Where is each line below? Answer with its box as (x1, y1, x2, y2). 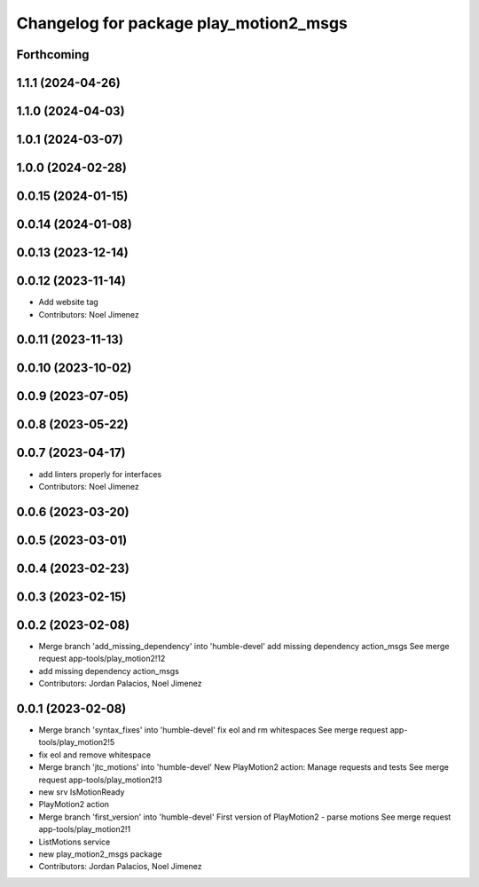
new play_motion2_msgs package (38, 848, 162, 860)
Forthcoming (16, 47, 90, 62)
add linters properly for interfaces (38, 468, 162, 479)
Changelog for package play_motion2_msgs (16, 13, 348, 33)
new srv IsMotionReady (38, 786, 125, 797)
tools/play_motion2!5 (38, 737, 115, 748)
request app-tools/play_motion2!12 (38, 653, 166, 664)
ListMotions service (38, 836, 111, 847)
